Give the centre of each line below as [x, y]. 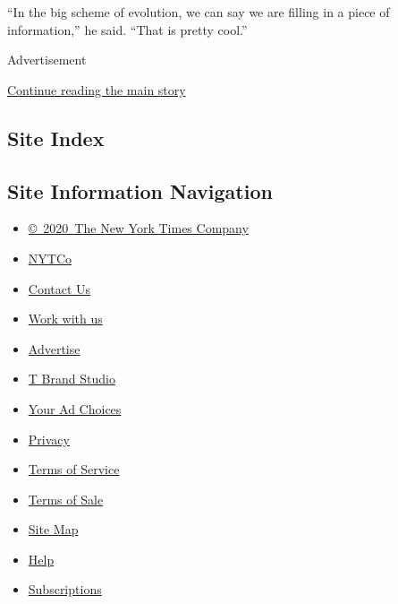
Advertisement [47, 60]
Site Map [53, 529]
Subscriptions [65, 589]
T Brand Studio [72, 379]
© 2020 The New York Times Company [138, 228]
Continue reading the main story [97, 89]
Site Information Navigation [140, 190]
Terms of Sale [66, 499]
